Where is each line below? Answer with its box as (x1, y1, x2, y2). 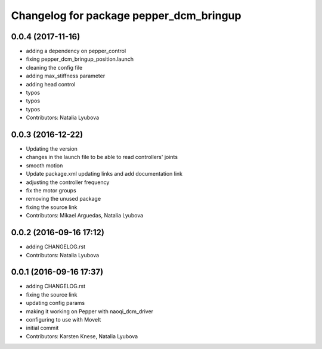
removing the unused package (26, 195, 101, 202)
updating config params (26, 300, 85, 307)
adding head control (26, 80, 76, 88)
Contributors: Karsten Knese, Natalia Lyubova (26, 332, 138, 339)
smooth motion (26, 161, 63, 169)
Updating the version (26, 145, 78, 152)
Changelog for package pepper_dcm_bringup (11, 9, 241, 22)
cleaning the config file (26, 64, 83, 71)
